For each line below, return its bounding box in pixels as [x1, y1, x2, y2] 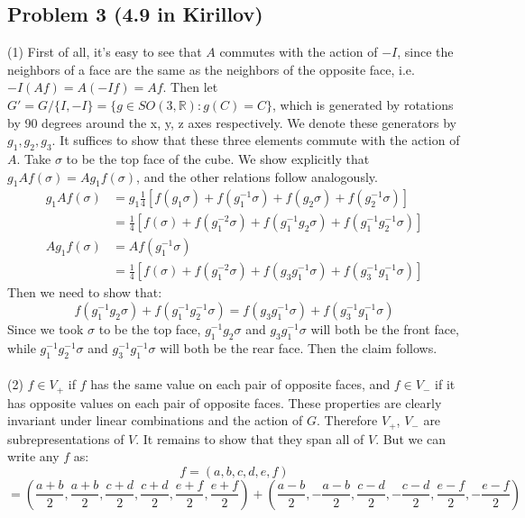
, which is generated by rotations [272, 95, 454, 114]
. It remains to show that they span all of [135, 429, 364, 448]
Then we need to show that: [7, 283, 162, 302]
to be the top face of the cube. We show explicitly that [66, 149, 370, 168]
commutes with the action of [219, 42, 378, 61]
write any [7, 447, 60, 466]
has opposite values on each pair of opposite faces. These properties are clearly [7, 393, 442, 412]
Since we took [7, 320, 84, 339]
